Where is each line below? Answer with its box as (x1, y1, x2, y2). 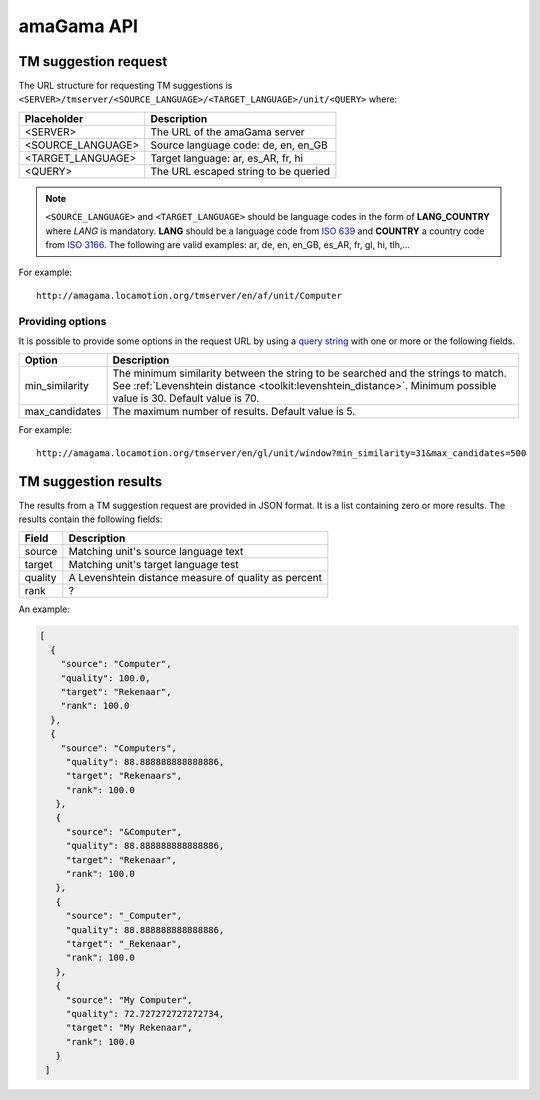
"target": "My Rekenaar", (65, 1022, 194, 1034)
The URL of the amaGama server (150, 125, 305, 139)
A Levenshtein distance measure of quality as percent (68, 571, 322, 585)
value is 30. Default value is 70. (112, 391, 260, 405)
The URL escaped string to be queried (150, 164, 330, 178)
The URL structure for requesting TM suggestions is (18, 80, 233, 92)
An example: (18, 603, 70, 615)
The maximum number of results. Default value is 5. (112, 405, 356, 419)
